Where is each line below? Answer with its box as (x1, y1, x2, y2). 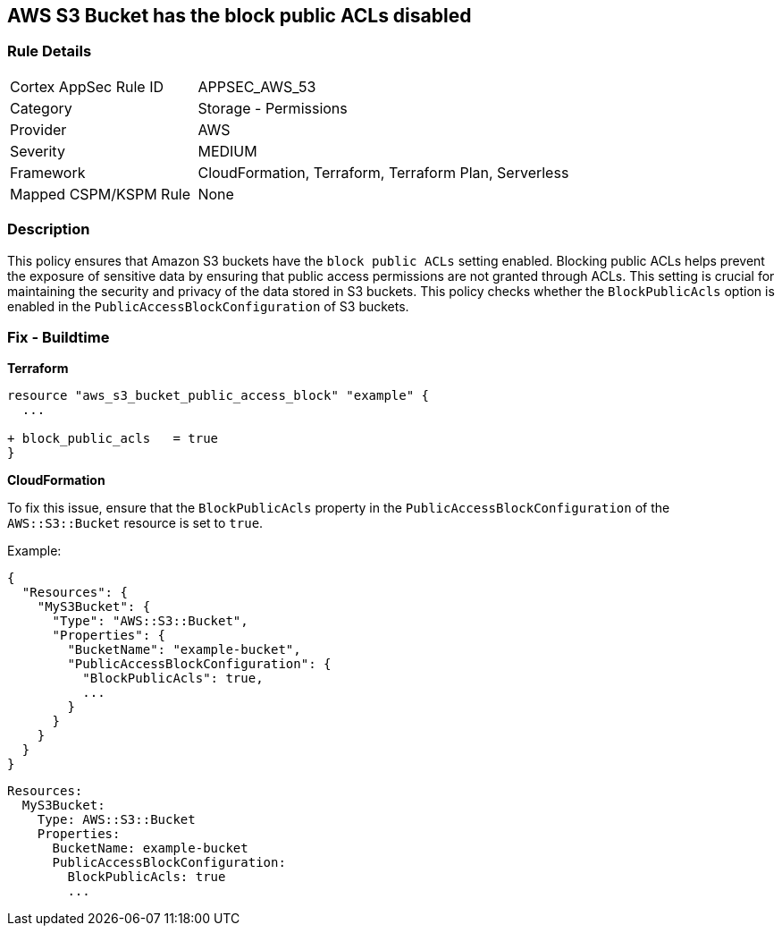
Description (7, 220, 90, 239)
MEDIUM (198, 141, 257, 160)
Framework (10, 163, 86, 182)
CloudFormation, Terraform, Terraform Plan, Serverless (198, 163, 569, 182)
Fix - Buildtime (7, 327, 110, 346)
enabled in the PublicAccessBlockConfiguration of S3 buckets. (7, 298, 409, 314)
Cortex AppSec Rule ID (10, 77, 164, 96)
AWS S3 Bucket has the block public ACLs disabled (7, 4, 472, 27)
